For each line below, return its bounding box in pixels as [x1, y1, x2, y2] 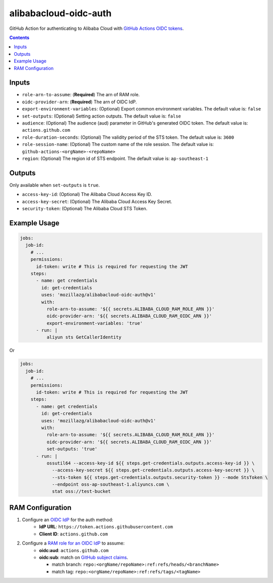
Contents [9, 34, 30, 41]
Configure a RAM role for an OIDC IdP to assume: [22, 540, 125, 547]
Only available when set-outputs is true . [9, 182, 100, 188]
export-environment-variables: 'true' [46, 320, 143, 326]
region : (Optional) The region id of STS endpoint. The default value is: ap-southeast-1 [22, 155, 209, 162]
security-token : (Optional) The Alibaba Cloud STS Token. [22, 206, 148, 211]
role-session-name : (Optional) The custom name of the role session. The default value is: [22, 141, 214, 147]
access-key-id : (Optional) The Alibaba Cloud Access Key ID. [22, 191, 152, 198]
